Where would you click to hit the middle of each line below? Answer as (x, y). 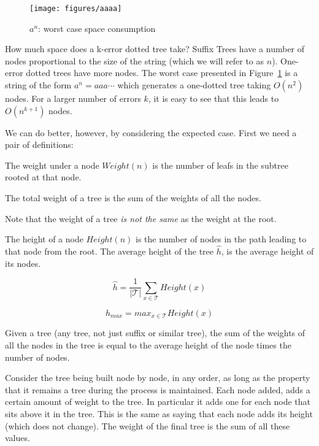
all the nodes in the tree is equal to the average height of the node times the (148, 345)
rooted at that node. (43, 177)
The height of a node (44, 239)
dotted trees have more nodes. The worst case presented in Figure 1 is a (162, 73)
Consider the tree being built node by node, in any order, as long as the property (158, 378)
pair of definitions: (39, 144)
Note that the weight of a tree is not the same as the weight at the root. (141, 218)
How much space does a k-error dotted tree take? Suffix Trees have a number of (155, 49)
